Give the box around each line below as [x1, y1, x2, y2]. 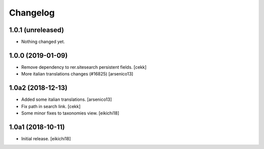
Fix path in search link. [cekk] [21, 103, 81, 109]
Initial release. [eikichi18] [21, 135, 71, 141]
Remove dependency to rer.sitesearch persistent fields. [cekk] [21, 64, 147, 70]
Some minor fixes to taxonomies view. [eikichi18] [21, 110, 119, 116]
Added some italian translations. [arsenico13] [21, 96, 112, 102]
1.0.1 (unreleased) [9, 26, 65, 34]
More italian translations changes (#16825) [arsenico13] [21, 71, 133, 77]
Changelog [9, 7, 55, 18]
